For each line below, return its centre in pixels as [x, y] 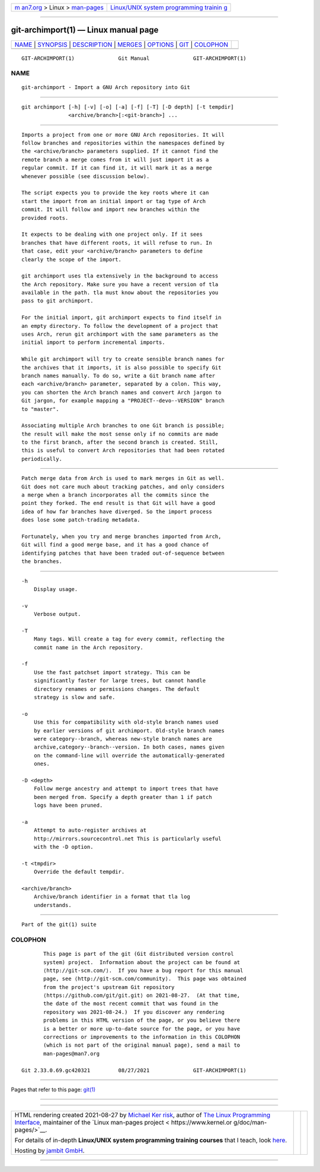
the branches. [42, 562]
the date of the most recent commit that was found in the [131, 1004]
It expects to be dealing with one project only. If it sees [112, 234]
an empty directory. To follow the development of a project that [120, 326]
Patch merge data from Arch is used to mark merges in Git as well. [123, 478]
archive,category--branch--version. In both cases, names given [129, 747]
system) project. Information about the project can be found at [142, 962]
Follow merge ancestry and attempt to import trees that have [126, 789]
